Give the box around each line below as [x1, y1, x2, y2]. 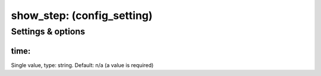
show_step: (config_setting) [11, 9, 153, 22]
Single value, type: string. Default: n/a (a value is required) [11, 61, 154, 68]
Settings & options [11, 26, 86, 37]
